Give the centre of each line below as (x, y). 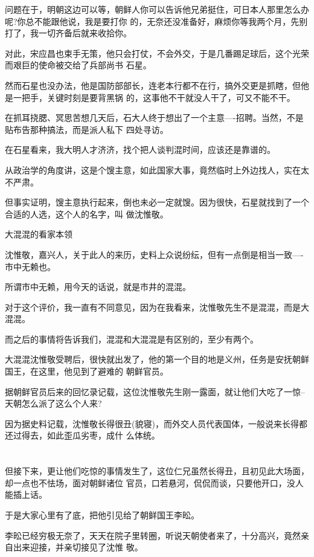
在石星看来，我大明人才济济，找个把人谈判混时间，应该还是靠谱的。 (140, 150)
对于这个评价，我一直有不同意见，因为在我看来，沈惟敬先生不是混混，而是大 (157, 307)
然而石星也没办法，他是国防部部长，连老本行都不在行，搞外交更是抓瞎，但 (153, 85)
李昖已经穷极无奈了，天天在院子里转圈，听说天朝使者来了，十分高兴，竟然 (153, 535)
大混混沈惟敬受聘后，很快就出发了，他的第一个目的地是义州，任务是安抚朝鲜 (157, 359)
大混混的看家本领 (39, 234)
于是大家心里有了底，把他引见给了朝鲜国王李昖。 (102, 515)
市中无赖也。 (30, 266)
